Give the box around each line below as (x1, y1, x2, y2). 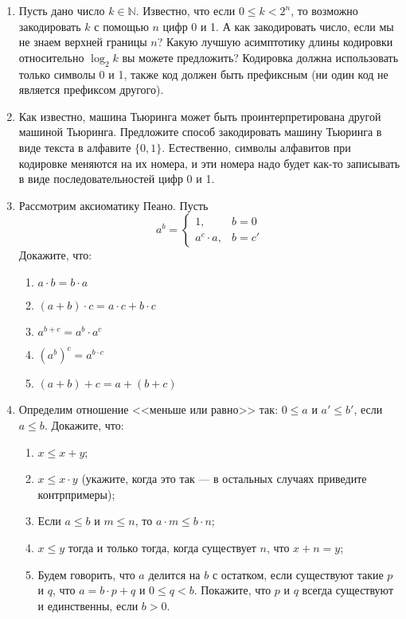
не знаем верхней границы (18, 33, 147, 50)
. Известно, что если (135, 2, 236, 18)
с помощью (94, 18, 149, 34)
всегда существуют (302, 582, 394, 598)
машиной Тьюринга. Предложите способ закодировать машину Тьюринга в (18, 123, 382, 140)
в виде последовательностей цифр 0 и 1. (18, 170, 215, 187)
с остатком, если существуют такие (212, 566, 384, 582)
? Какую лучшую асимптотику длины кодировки (157, 33, 393, 50)
